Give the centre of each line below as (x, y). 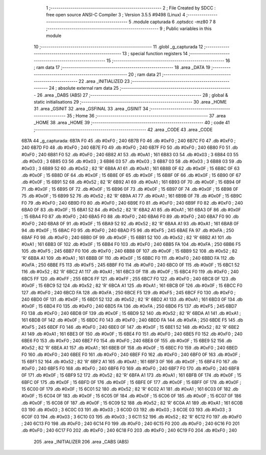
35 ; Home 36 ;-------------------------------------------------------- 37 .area (146, 115)
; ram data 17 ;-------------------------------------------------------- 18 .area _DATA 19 (122, 68)
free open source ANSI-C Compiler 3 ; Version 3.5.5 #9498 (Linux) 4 (116, 15)
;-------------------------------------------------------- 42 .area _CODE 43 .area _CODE (123, 129)
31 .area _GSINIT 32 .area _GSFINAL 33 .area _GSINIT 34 (91, 109)
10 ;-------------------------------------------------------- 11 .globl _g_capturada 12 (118, 46)
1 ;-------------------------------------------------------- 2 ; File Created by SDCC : (131, 8)
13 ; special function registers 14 (155, 54)
